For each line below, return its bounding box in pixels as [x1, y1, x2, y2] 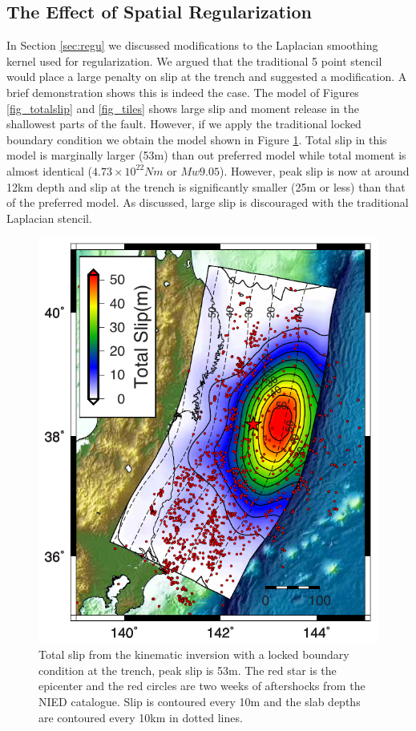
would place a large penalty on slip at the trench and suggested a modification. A [6, 68, 407, 85]
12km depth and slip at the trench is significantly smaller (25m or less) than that [6, 178, 406, 195]
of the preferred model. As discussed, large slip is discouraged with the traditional [6, 194, 409, 211]
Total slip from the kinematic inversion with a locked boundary [38, 646, 349, 663]
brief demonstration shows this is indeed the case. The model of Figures [6, 83, 359, 100]
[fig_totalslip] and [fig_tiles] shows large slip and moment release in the [6, 99, 359, 116]
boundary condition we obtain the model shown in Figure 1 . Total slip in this [6, 131, 387, 147]
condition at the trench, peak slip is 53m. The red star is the [38, 661, 337, 678]
